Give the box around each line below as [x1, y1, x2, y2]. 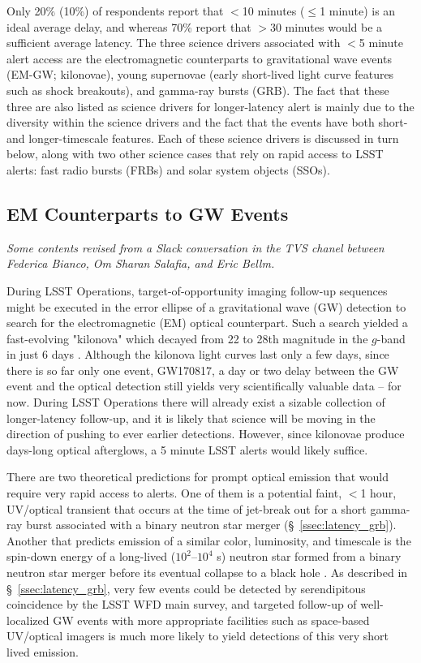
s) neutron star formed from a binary [217, 548, 402, 565]
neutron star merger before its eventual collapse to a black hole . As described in [6, 564, 408, 581]
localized [6, 611, 49, 628]
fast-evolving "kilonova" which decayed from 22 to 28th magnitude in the [6, 329, 368, 347]
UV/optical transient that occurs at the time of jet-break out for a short [6, 500, 367, 517]
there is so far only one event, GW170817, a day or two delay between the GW [6, 361, 399, 378]
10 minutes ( [242, 2, 305, 19]
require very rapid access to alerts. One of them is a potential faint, [6, 484, 342, 502]
